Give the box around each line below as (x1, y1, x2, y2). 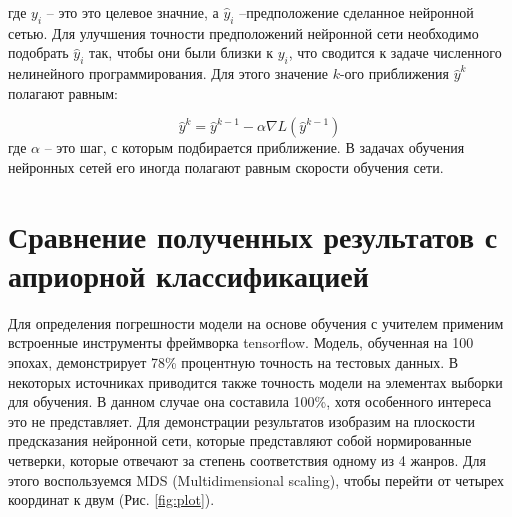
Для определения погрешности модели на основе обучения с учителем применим (8, 312, 504, 333)
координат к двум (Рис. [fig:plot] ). (8, 489, 215, 510)
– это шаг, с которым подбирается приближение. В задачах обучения (44, 137, 465, 158)
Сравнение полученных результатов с (8, 215, 498, 256)
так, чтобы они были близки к (89, 42, 273, 63)
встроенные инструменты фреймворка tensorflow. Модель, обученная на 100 (8, 332, 474, 353)
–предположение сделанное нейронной (239, 2, 474, 22)
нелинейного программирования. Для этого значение (8, 63, 328, 84)
